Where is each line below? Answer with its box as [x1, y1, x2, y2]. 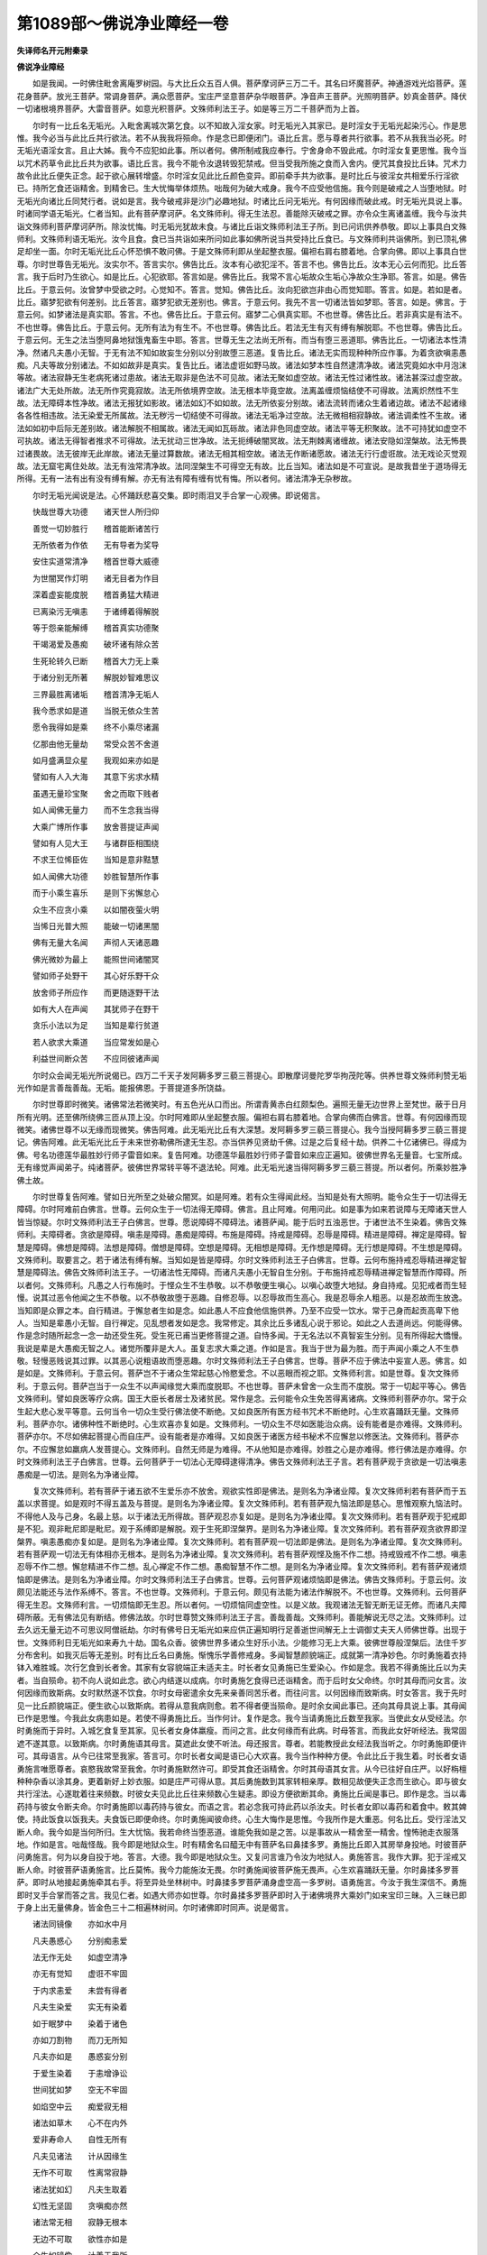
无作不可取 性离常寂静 [32, 2168, 128, 2178]
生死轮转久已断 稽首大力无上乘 [32, 655, 160, 667]
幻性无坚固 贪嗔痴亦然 [32, 2200, 128, 2211]
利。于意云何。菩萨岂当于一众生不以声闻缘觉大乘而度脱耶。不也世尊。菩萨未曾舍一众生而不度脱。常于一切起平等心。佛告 [16, 1380, 467, 1391]
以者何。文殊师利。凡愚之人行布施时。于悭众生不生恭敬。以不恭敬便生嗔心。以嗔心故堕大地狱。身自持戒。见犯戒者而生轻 [16, 1279, 467, 1290]
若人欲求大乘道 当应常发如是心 [32, 1036, 160, 1047]
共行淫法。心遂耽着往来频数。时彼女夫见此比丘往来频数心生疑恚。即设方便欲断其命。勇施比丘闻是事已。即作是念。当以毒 [16, 1789, 467, 1799]
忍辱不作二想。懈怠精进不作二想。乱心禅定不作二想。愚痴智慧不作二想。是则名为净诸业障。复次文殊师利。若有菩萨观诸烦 [16, 1561, 467, 1572]
